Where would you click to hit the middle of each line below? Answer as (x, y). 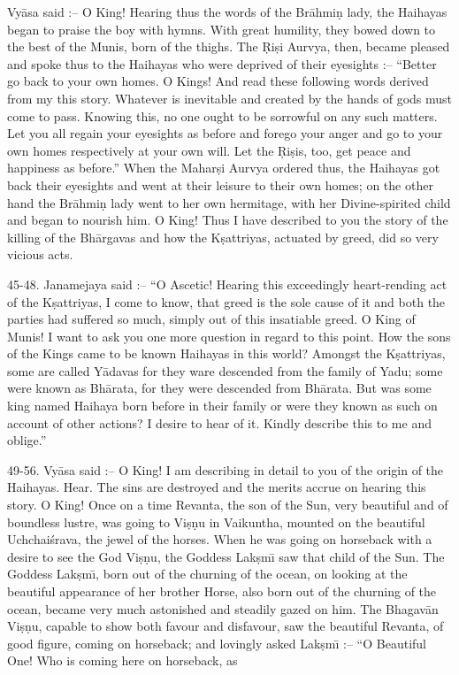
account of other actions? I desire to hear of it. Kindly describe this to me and (219, 422)
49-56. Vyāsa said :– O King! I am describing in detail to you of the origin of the (226, 469)
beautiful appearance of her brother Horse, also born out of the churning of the (222, 591)
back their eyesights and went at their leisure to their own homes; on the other (220, 184)
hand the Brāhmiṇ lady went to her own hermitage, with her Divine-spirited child (229, 202)
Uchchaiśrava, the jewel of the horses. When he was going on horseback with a (220, 539)
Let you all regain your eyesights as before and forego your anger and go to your (225, 133)
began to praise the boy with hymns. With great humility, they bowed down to (222, 29)
